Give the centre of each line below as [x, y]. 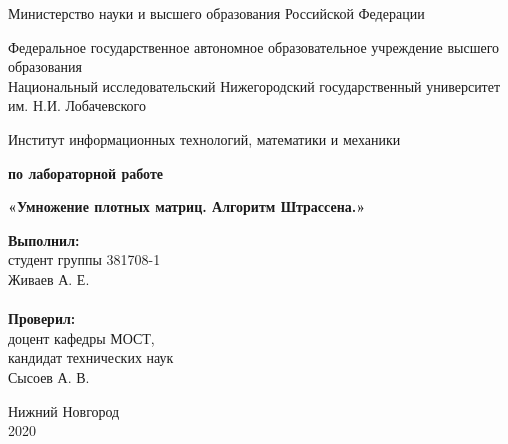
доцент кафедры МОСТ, [81, 337]
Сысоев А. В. [49, 376]
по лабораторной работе [86, 172]
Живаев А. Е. [49, 278]
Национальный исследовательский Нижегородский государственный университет [254, 85]
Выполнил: [44, 239]
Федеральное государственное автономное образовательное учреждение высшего [254, 46]
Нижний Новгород [64, 410]
